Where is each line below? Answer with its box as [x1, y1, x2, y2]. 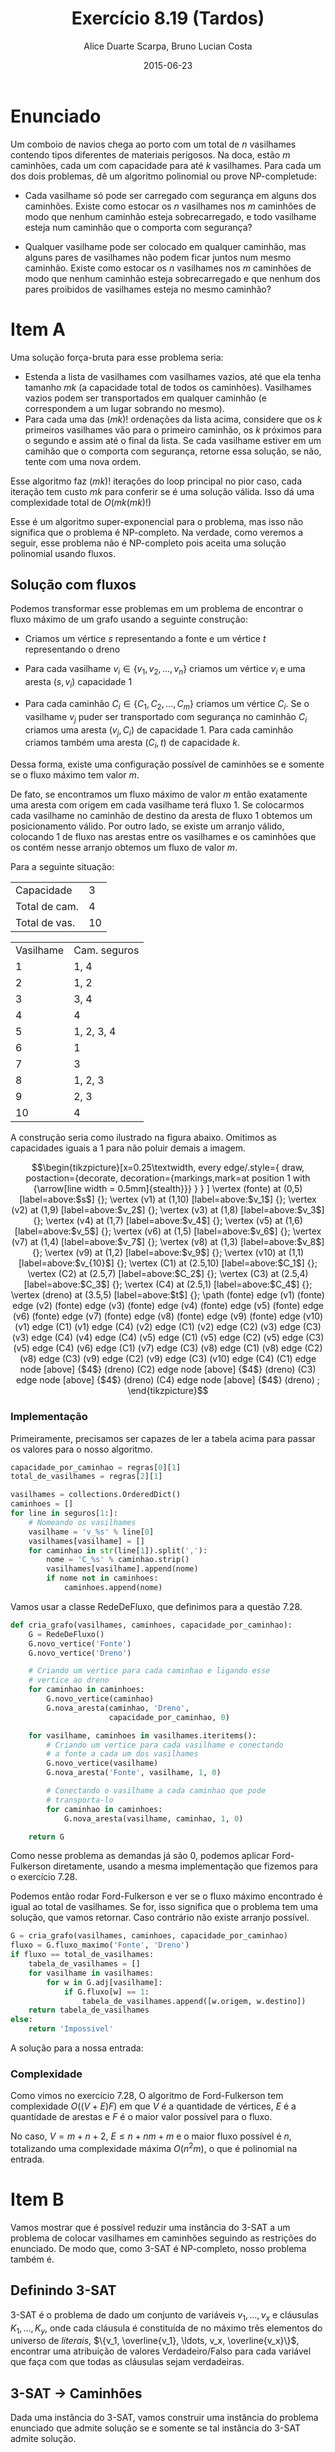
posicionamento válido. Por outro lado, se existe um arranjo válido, [10, 820, 285, 832]
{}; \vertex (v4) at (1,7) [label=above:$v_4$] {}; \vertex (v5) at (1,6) [33, 1215, 303, 1227]
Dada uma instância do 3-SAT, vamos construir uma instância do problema [10, 2412, 319, 2424]
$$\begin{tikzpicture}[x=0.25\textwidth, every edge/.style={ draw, [31, 1162, 305, 1174]
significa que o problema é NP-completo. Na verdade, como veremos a [10, 526, 304, 538]
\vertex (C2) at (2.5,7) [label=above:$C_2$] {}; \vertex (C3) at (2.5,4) [27, 1268, 309, 1280]
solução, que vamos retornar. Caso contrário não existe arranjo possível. [10, 1912, 310, 1924]
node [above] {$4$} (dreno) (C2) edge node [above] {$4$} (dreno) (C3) [19, 1363, 317, 1376]
